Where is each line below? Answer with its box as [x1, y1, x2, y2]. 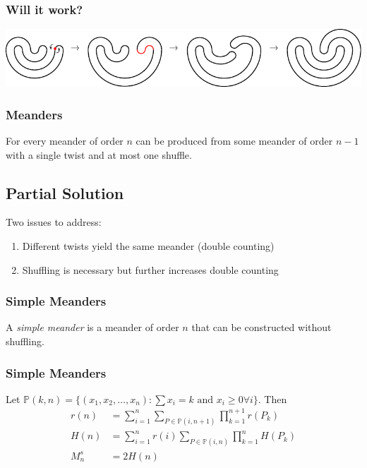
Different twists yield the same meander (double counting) [22, 239, 275, 253]
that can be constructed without [191, 320, 332, 335]
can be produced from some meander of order [136, 133, 333, 148]
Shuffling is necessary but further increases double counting [22, 262, 279, 277]
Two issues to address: [6, 215, 102, 229]
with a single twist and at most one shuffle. [6, 147, 192, 162]
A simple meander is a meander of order [6, 320, 179, 335]
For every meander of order [6, 133, 124, 148]
